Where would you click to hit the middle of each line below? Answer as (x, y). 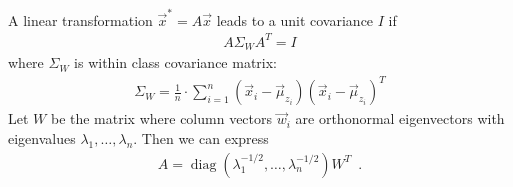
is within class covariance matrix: (176, 62)
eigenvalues (42, 138)
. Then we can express (201, 138)
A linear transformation (80, 19)
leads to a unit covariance (295, 19)
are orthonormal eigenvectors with (400, 118)
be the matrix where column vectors (161, 118)
